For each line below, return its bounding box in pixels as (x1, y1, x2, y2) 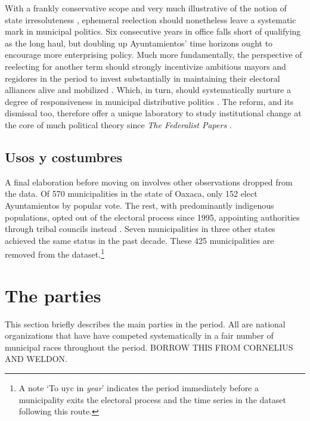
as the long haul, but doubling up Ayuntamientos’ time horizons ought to (5, 36, 273, 49)
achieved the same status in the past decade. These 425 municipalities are (5, 234, 274, 246)
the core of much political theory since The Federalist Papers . (5, 118, 232, 131)
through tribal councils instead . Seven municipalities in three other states (5, 222, 275, 235)
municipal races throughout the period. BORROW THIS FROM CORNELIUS (5, 340, 293, 353)
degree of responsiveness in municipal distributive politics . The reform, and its (5, 95, 294, 107)
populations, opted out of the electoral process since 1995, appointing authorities (5, 210, 300, 223)
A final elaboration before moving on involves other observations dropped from (5, 175, 293, 188)
